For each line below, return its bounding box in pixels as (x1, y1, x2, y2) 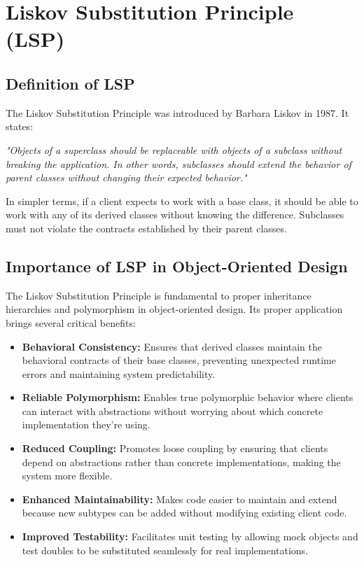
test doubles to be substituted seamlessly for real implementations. (22, 542, 309, 557)
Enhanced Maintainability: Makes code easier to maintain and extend (22, 491, 337, 506)
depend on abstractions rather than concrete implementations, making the (22, 454, 341, 469)
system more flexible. (22, 468, 113, 483)
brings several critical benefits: (6, 315, 136, 330)
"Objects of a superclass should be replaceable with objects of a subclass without (6, 142, 342, 157)
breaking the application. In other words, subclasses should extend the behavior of (6, 156, 351, 171)
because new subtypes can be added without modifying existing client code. (22, 505, 347, 520)
